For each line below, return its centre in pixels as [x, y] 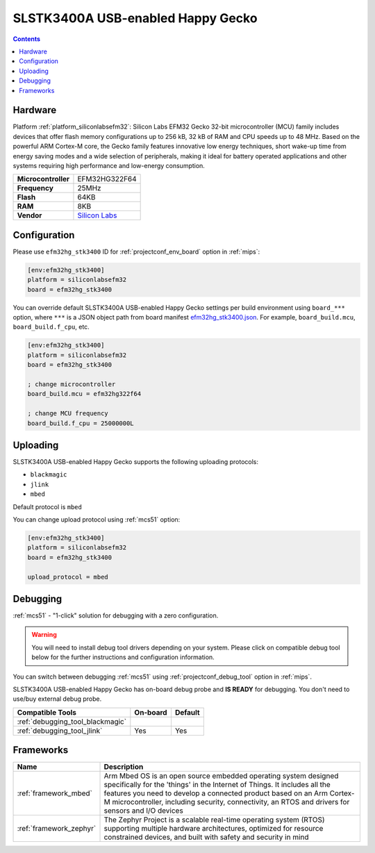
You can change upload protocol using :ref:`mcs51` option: [97, 519]
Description [124, 767]
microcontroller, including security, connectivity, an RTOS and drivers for [231, 802]
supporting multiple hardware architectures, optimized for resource [214, 829]
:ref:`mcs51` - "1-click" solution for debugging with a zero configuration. [116, 615]
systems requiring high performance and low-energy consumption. [109, 165]
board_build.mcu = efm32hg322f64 [84, 394]
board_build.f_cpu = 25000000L [81, 423]
